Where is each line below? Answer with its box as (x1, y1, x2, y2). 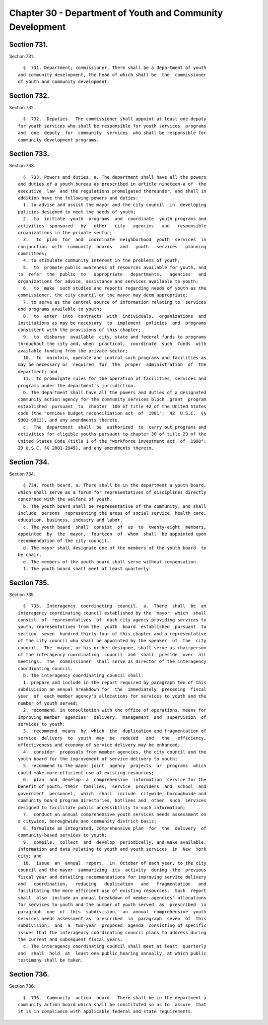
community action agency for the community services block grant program (18, 397, 206, 402)
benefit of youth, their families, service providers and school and (18, 784, 206, 789)
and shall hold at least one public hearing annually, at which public (18, 951, 206, 956)
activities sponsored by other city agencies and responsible (18, 223, 206, 228)
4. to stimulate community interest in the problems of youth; (23, 258, 181, 263)
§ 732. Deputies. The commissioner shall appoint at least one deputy (23, 116, 206, 122)
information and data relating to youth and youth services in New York (18, 846, 206, 852)
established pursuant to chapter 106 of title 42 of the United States (18, 404, 206, 409)
